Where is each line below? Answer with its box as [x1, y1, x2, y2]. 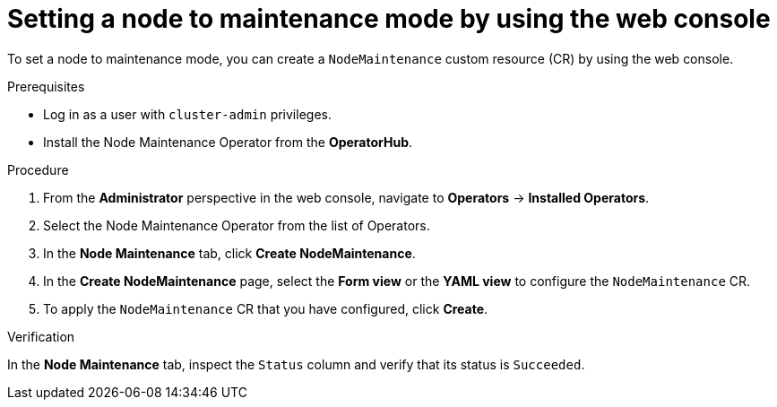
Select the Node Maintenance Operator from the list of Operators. [43, 217, 430, 233]
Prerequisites [7, 78, 85, 94]
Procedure [7, 161, 69, 178]
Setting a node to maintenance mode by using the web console [7, 4, 771, 34]
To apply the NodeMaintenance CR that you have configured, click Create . [43, 300, 488, 316]
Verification [7, 328, 75, 344]
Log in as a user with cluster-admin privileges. [43, 106, 332, 122]
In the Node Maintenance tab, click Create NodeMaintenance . [43, 245, 416, 261]
